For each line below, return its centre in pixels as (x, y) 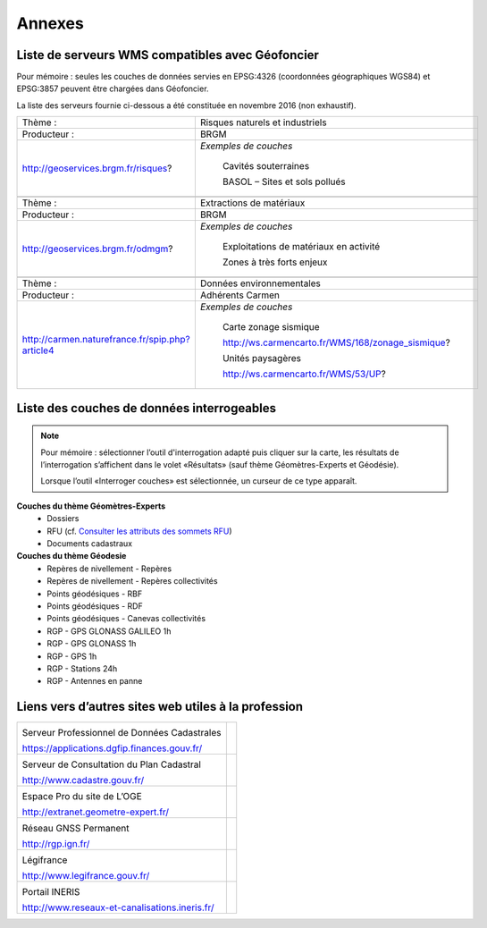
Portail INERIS (51, 892)
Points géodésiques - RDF (95, 606)
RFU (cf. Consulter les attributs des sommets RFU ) (139, 531)
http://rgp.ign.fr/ (56, 844)
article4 (38, 350)
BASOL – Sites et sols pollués (284, 181)
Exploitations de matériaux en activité (301, 247)
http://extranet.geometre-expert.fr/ (96, 812)
